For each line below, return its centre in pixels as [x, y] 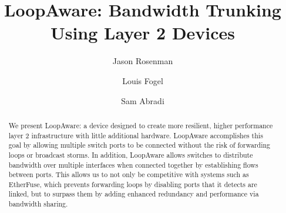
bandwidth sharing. [38, 204]
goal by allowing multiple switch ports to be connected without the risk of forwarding [139, 145]
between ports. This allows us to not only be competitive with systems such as [129, 174]
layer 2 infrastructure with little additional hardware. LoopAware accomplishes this [136, 135]
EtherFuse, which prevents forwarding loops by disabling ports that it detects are [133, 184]
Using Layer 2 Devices [143, 33]
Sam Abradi [143, 100]
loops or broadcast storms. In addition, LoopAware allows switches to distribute [131, 154]
